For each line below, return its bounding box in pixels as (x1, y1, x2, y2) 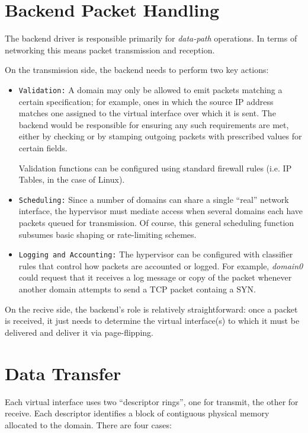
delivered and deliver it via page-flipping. (5, 326, 153, 338)
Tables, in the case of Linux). (18, 173, 125, 186)
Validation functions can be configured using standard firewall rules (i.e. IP (18, 161, 292, 174)
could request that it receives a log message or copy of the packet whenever (18, 271, 292, 284)
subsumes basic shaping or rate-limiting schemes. (18, 228, 197, 240)
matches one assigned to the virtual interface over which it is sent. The (18, 107, 276, 119)
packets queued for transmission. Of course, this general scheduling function (18, 216, 294, 228)
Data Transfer (5, 361, 121, 385)
